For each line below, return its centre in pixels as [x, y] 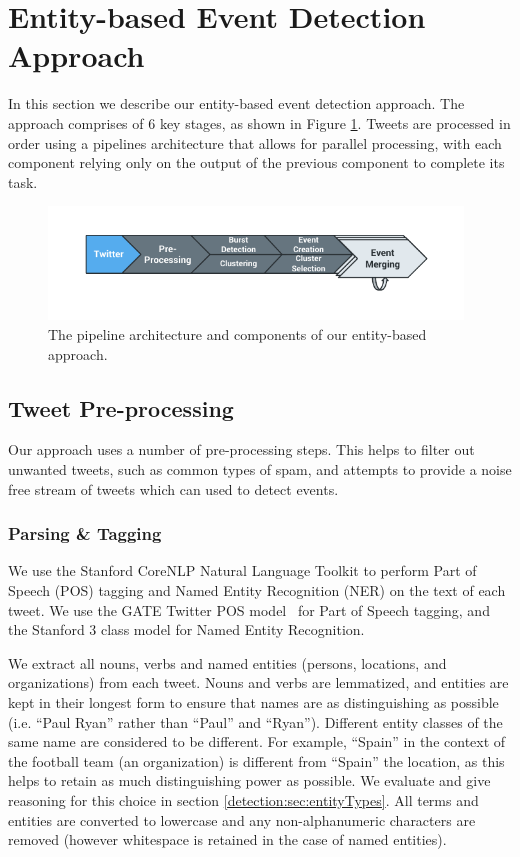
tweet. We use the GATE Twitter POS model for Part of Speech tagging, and [249, 609]
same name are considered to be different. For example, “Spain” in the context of [257, 741]
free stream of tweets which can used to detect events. [173, 488]
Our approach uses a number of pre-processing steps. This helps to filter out [241, 449]
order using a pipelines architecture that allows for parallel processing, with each [255, 142]
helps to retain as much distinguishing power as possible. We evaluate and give [249, 780]
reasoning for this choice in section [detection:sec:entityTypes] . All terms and [243, 799]
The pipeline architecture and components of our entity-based [237, 334]
